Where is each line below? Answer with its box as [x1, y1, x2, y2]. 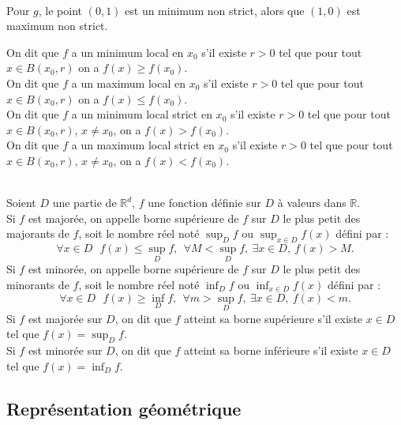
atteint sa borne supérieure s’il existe [184, 310, 363, 326]
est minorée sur [28, 342, 103, 359]
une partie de [52, 194, 117, 211]
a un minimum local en [71, 43, 184, 60]
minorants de [6, 276, 69, 292]
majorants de [6, 225, 69, 242]
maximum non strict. [6, 17, 108, 34]
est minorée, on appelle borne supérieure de [28, 261, 239, 277]
